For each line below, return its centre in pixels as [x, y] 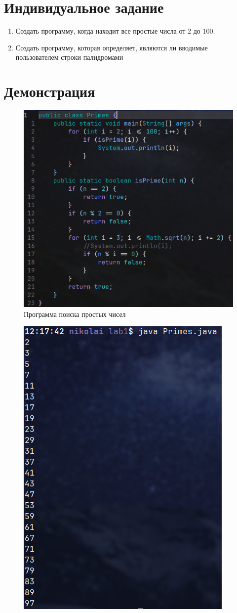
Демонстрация [50, 91]
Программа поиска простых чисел [75, 314]
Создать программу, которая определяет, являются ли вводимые [112, 47]
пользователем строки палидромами [69, 57]
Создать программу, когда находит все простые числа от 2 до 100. [115, 31]
